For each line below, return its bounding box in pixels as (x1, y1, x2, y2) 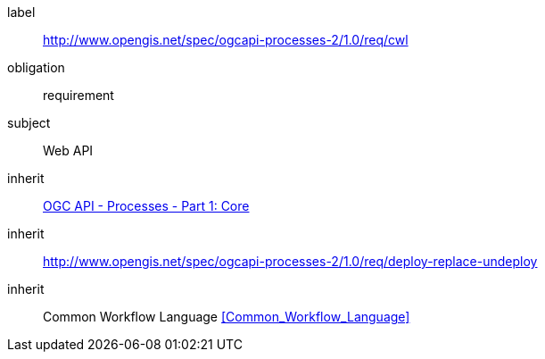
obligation (7, 60, 65, 75)
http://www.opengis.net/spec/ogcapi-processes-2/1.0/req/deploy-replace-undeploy (43, 254, 538, 269)
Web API (43, 143, 94, 158)
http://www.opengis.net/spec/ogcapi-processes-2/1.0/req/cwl (43, 32, 409, 47)
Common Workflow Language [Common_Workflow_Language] (43, 309, 410, 324)
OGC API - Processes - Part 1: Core (43, 198, 250, 213)
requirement (43, 88, 114, 103)
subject (7, 115, 51, 130)
